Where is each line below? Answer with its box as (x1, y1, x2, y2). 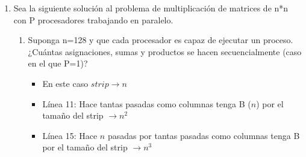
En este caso (42, 77, 89, 89)
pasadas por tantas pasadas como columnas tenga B (107, 129, 300, 141)
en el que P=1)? (28, 57, 88, 70)
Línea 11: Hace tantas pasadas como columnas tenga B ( (42, 97, 251, 110)
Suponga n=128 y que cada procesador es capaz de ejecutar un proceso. (28, 34, 293, 46)
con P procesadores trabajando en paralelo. (13, 13, 173, 26)
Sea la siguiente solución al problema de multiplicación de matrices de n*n (13, 2, 289, 14)
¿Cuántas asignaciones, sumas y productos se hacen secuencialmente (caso (28, 45, 302, 58)
